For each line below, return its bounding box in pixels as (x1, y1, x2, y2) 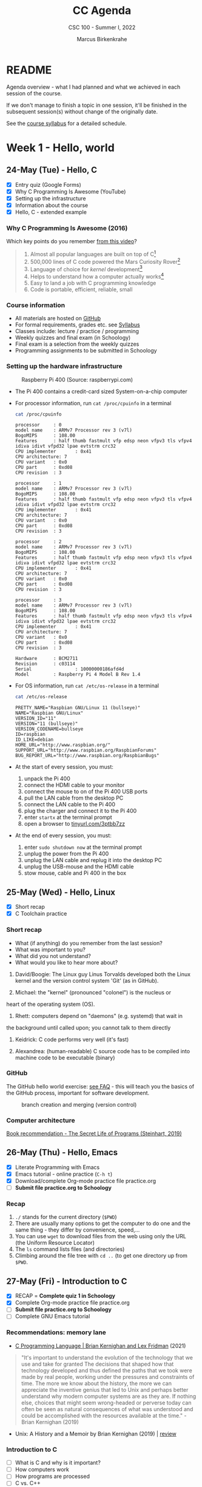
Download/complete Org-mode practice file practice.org (15, 1178, 157, 1185)
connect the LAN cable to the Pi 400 (24, 801, 115, 808)
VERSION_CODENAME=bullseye (15, 726, 84, 732)
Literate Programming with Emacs (15, 1163, 100, 1171)
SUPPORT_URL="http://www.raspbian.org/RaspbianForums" (15, 747, 157, 754)
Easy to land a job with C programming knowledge (30, 279, 157, 286)
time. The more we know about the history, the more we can (21, 1380, 172, 1387)
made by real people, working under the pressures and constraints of (21, 1373, 195, 1380)
